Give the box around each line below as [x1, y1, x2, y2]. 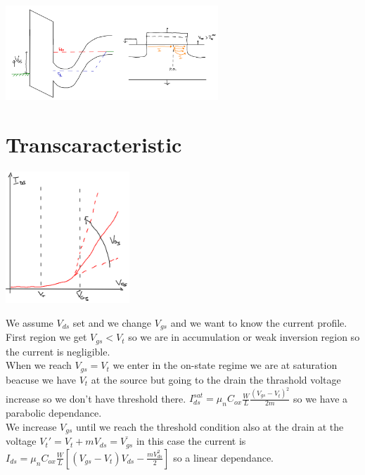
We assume [6, 315, 53, 330]
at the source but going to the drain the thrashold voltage [91, 372, 341, 386]
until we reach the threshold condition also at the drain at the [76, 419, 344, 434]
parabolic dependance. [6, 405, 102, 420]
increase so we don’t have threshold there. [6, 391, 186, 405]
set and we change [72, 315, 152, 330]
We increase [6, 419, 57, 434]
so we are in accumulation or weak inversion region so [128, 330, 360, 344]
